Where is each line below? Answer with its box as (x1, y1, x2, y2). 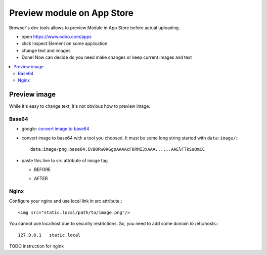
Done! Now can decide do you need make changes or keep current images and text (21, 54, 192, 60)
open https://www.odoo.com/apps (21, 34, 92, 40)
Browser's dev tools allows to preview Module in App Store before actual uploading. (9, 25, 180, 31)
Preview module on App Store (9, 7, 133, 18)
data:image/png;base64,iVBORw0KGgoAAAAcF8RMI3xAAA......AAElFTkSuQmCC (30, 146, 205, 152)
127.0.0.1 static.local (18, 232, 81, 238)
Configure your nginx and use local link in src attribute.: (9, 198, 122, 204)
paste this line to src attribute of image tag (21, 157, 108, 163)
